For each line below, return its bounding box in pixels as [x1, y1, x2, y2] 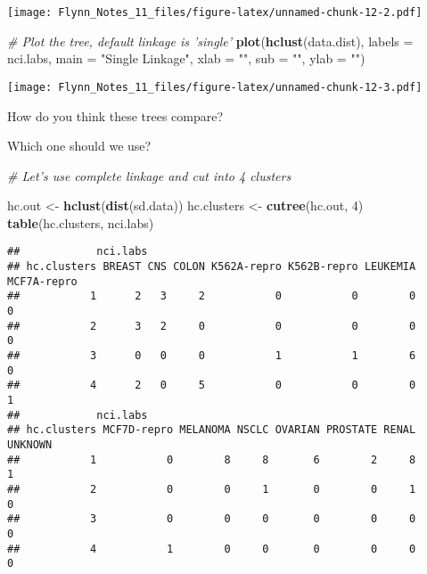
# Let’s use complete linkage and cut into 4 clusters [7, 166, 292, 184]
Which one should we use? [7, 136, 152, 155]
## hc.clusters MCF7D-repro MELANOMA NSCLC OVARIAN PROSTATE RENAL [7, 423, 416, 437]
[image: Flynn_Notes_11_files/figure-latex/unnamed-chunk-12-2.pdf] [7, 6, 423, 19]
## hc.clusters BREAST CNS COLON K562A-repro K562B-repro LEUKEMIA [7, 260, 416, 274]
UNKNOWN [7, 439, 53, 451]
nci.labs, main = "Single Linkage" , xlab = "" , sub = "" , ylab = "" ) [7, 49, 365, 68]
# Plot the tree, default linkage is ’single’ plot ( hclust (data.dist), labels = [7, 31, 414, 50]
